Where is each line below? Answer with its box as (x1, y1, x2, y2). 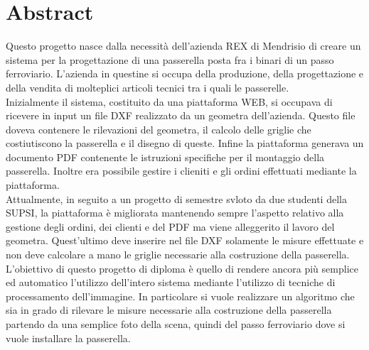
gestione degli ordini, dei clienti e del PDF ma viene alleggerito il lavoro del (6, 219, 335, 234)
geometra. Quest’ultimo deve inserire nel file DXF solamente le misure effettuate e (6, 233, 364, 248)
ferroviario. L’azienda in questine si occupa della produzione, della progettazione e (6, 66, 364, 81)
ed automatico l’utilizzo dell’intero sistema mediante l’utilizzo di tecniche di (6, 275, 336, 290)
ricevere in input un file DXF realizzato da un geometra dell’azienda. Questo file (6, 108, 355, 123)
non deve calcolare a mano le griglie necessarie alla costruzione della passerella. (6, 247, 350, 262)
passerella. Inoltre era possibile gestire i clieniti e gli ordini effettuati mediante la (6, 163, 357, 178)
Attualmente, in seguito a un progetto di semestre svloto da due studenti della (6, 191, 347, 206)
